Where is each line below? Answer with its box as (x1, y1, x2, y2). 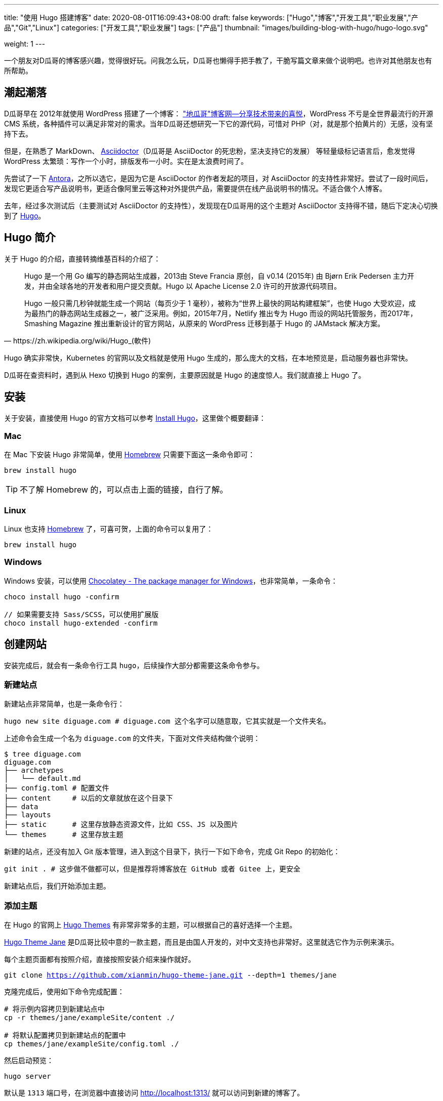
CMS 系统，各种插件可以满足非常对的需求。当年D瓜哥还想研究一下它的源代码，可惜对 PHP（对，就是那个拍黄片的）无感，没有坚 (4, 119, 433, 128)
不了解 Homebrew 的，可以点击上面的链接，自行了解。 (20, 485, 228, 495)
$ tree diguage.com (4, 750, 81, 759)
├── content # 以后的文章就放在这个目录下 (4, 794, 173, 803)
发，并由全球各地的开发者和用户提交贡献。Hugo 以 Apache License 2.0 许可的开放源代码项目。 (24, 281, 341, 290)
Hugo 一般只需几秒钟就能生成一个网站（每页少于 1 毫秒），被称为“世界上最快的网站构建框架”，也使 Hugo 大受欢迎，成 (24, 298, 416, 307)
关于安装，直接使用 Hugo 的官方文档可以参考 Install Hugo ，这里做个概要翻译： (4, 413, 266, 422)
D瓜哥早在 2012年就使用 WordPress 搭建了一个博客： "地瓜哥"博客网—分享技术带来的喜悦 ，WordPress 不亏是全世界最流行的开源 (4, 109, 433, 118)
